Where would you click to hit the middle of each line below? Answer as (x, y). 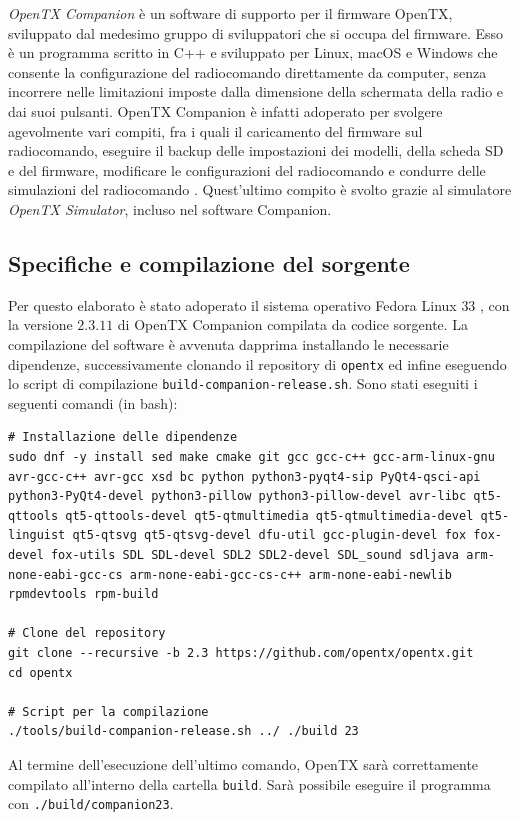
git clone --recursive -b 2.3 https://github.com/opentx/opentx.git (241, 652)
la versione (40, 324)
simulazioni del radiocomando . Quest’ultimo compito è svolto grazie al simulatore (260, 189)
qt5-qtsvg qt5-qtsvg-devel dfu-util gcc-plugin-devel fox (269, 535)
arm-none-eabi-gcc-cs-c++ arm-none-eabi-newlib (290, 574)
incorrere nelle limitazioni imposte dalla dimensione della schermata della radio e (256, 91)
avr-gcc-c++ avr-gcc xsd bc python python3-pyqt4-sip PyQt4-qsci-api (244, 476)
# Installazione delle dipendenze (123, 437)
